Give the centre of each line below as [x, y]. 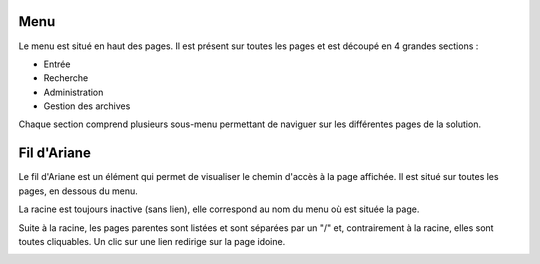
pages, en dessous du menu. [78, 191]
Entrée [57, 64]
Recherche [66, 78]
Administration [73, 92]
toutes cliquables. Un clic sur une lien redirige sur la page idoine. [152, 241]
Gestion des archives [87, 106]
